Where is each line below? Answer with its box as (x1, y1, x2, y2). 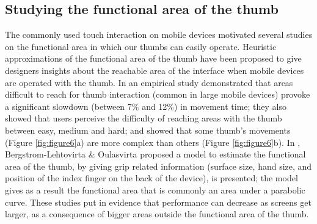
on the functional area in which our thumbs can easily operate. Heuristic (5, 40, 277, 52)
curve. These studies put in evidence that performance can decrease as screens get (5, 195, 312, 208)
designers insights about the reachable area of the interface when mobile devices (5, 63, 304, 76)
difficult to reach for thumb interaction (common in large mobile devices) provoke (5, 88, 310, 101)
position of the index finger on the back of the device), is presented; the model (5, 172, 298, 184)
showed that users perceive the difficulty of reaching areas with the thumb (5, 112, 282, 125)
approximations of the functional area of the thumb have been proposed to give (5, 52, 302, 65)
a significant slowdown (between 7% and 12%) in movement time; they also (5, 99, 287, 112)
